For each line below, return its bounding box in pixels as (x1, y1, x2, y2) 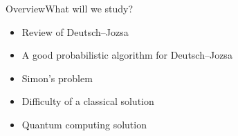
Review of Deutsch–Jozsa (21, 24, 129, 39)
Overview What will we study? (6, 1, 134, 15)
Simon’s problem (21, 70, 93, 85)
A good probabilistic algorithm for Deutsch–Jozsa (21, 48, 232, 62)
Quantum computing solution (21, 117, 147, 131)
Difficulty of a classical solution (21, 94, 154, 108)
